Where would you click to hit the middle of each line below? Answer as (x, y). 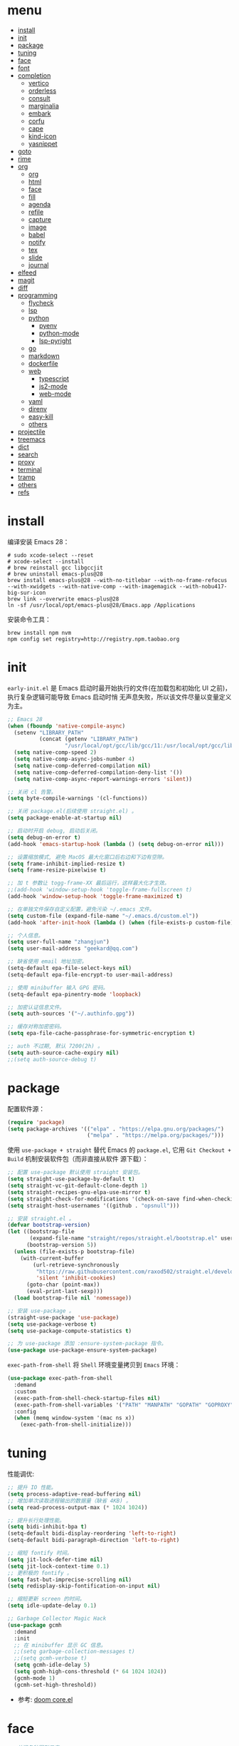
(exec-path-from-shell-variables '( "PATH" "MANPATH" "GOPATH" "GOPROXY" (124, 1405)
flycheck (41, 302)
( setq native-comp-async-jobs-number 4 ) (74, 759)
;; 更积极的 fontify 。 (40, 1573)
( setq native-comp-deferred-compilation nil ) (83, 765)
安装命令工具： (29, 619)
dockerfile (43, 363)
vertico (39, 83)
